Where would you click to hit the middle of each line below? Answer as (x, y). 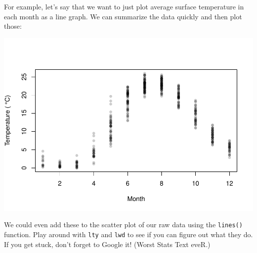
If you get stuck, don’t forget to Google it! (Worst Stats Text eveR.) (107, 244)
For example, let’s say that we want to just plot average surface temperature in (124, 6)
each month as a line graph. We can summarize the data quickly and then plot (123, 16)
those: (13, 26)
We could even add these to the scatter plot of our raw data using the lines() (123, 225)
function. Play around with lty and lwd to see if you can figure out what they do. (128, 234)
